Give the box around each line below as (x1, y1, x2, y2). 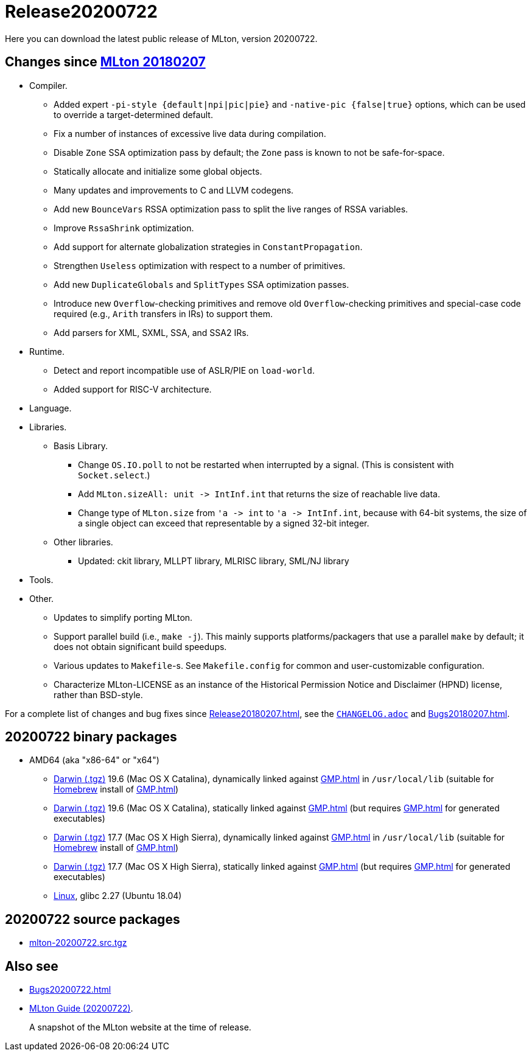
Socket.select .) (78, 469, 150, 480)
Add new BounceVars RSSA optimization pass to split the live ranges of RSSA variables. (54, 203, 408, 214)
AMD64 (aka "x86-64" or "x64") (29, 755, 159, 766)
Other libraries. (54, 536, 113, 547)
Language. (29, 402, 72, 413)
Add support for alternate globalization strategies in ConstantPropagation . (54, 241, 363, 252)
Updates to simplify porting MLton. (54, 612, 193, 623)
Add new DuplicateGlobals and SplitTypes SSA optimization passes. (54, 279, 349, 290)
